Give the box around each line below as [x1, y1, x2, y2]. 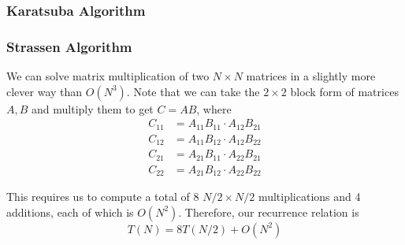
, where [196, 100, 232, 117]
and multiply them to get [32, 100, 154, 117]
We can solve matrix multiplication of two [6, 68, 210, 84]
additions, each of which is [6, 203, 134, 220]
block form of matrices [290, 83, 399, 99]
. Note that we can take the [126, 83, 260, 99]
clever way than [6, 83, 83, 99]
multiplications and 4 [258, 188, 361, 205]
